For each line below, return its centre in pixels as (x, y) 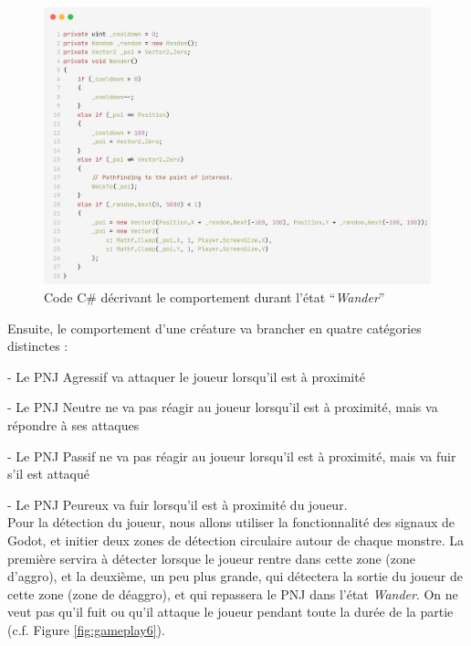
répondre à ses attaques (73, 424)
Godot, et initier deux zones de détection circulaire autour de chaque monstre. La (235, 540)
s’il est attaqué (48, 474)
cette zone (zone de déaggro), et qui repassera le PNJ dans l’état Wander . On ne (233, 593)
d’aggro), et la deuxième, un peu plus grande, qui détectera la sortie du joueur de (235, 576)
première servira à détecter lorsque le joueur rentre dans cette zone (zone (211, 558)
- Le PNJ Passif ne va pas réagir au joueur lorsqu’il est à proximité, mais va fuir (232, 455)
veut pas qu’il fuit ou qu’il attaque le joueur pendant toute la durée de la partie (230, 612)
